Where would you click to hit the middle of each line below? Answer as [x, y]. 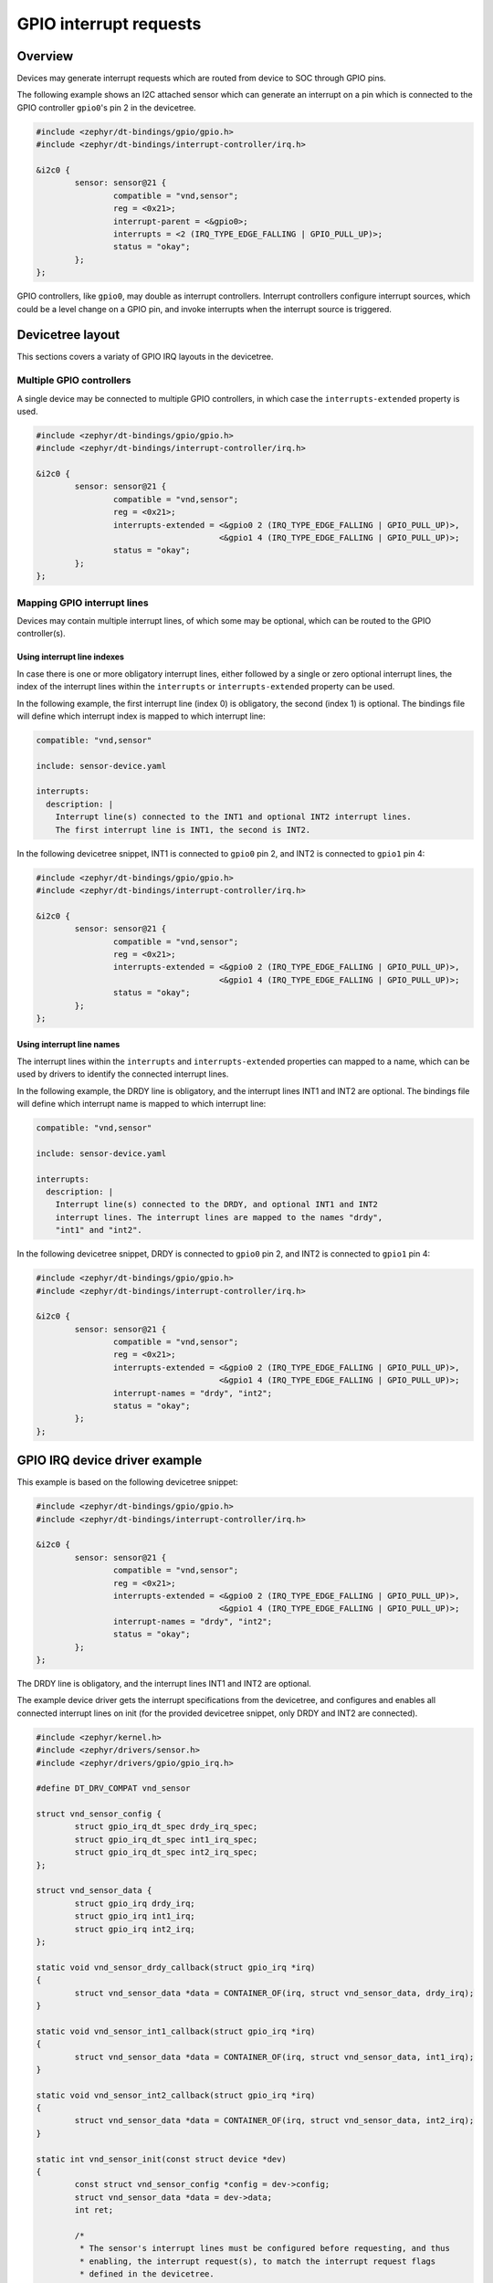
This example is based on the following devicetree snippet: [128, 1482]
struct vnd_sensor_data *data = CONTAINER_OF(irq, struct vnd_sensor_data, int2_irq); [274, 2120]
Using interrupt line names [68, 1045]
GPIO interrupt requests [109, 24]
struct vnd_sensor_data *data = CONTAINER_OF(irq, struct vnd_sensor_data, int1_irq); [274, 2057]
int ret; [94, 2210]
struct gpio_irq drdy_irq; [135, 1903]
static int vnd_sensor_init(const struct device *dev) [161, 2159]
